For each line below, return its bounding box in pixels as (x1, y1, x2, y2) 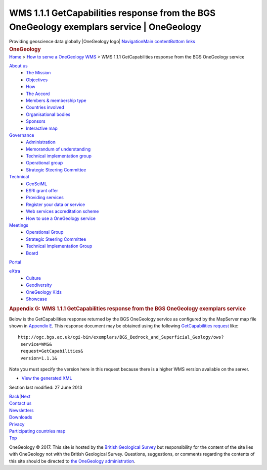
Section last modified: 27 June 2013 (9, 384, 83, 390)
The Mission (26, 70, 51, 76)
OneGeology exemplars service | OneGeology (9, 21, 201, 32)
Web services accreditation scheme (26, 209, 99, 214)
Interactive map (26, 125, 58, 131)
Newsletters (9, 407, 34, 413)
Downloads (9, 414, 32, 420)
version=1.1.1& (20, 355, 57, 361)
